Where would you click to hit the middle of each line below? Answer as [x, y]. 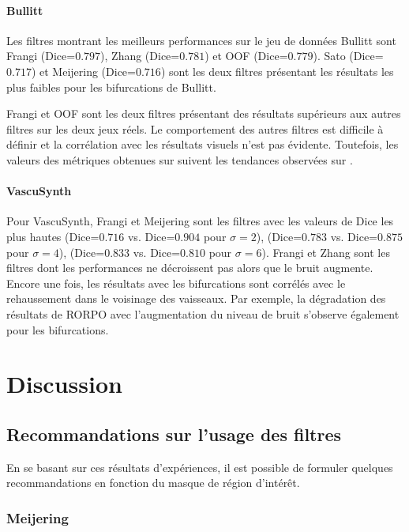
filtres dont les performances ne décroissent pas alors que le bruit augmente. [190, 268]
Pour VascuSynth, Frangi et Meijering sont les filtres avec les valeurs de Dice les [200, 221]
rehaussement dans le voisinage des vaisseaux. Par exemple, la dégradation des [196, 298]
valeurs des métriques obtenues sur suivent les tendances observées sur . [180, 159]
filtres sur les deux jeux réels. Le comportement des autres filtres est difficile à [195, 128]
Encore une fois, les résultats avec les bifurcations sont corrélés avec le [176, 283]
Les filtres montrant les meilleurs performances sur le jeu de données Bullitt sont [201, 40]
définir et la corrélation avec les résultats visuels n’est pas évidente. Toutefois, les [203, 144]
